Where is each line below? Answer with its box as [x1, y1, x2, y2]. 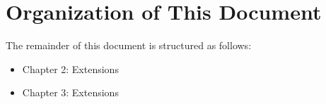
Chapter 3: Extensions [22, 85, 119, 100]
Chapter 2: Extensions [22, 61, 119, 76]
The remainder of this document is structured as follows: [6, 38, 252, 53]
